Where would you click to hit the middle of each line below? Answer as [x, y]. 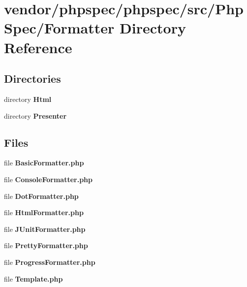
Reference [38, 47]
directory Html [28, 99]
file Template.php [33, 278]
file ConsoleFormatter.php [48, 179]
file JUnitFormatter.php [45, 229]
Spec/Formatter [59, 28]
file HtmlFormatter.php [44, 212]
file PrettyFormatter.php [46, 245]
